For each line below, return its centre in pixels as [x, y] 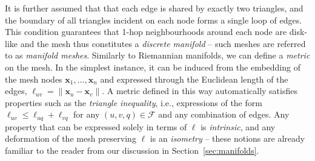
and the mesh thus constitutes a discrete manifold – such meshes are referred [163, 43]
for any [87, 114]
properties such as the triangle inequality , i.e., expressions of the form [134, 102]
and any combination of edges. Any [224, 114]
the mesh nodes [34, 79]
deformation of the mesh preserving [71, 138]
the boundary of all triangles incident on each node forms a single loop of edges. [154, 20]
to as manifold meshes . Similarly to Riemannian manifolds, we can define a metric [157, 55]
